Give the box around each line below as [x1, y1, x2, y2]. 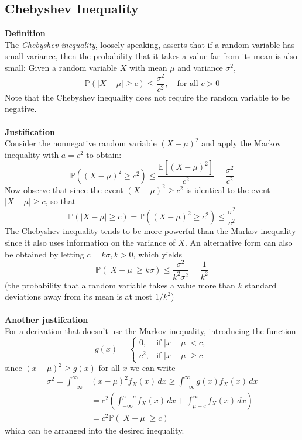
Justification [5, 125, 55, 137]
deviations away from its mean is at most [5, 290, 153, 302]
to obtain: [86, 148, 122, 160]
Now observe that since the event [5, 183, 123, 195]
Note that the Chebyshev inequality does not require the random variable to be [5, 91, 290, 103]
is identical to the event [186, 183, 270, 195]
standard [245, 279, 277, 291]
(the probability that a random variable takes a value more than [5, 279, 235, 291]
